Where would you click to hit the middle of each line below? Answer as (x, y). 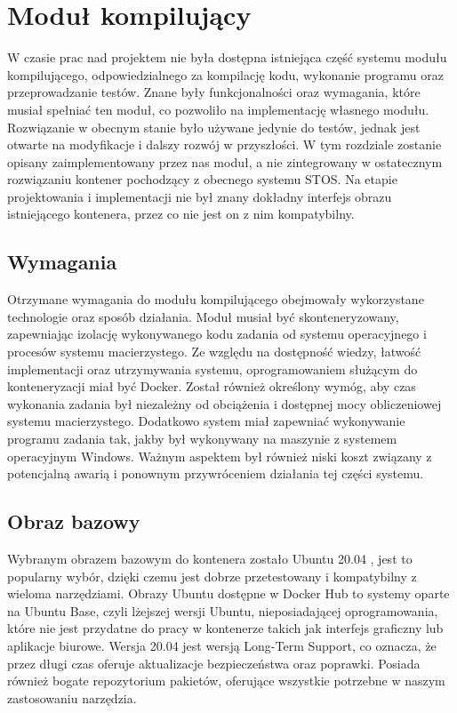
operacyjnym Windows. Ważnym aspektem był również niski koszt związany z (220, 456)
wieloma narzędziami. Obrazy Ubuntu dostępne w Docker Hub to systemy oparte (228, 593)
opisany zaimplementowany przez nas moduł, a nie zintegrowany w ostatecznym (225, 161)
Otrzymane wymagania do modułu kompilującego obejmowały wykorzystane (216, 299)
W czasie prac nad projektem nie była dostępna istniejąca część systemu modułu (227, 57)
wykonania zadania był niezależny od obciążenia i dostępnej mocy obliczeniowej (224, 403)
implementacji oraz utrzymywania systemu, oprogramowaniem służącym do (212, 369)
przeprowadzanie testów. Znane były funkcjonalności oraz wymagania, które (214, 92)
